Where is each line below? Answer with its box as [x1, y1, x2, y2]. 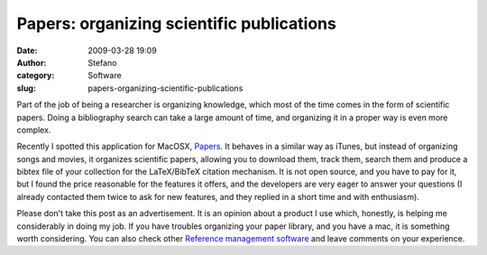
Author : [16, 57, 47, 68]
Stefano [87, 57, 117, 68]
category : [16, 70, 55, 81]
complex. [16, 124, 51, 135]
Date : [16, 45, 38, 56]
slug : [16, 82, 36, 94]
